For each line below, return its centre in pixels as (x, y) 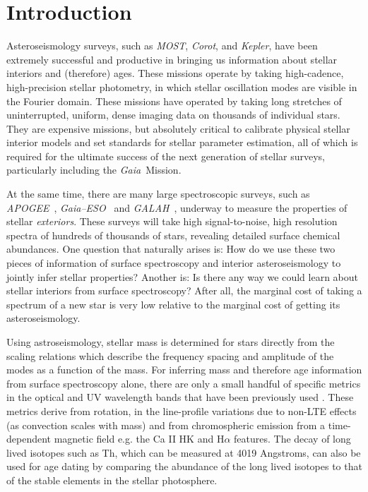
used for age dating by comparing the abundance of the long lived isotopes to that (184, 466)
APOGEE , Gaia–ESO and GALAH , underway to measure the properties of (177, 207)
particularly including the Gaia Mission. (94, 170)
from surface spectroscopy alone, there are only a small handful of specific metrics (184, 383)
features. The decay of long (292, 439)
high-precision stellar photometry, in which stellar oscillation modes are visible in (182, 86)
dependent (29, 439)
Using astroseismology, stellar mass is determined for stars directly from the (171, 342)
